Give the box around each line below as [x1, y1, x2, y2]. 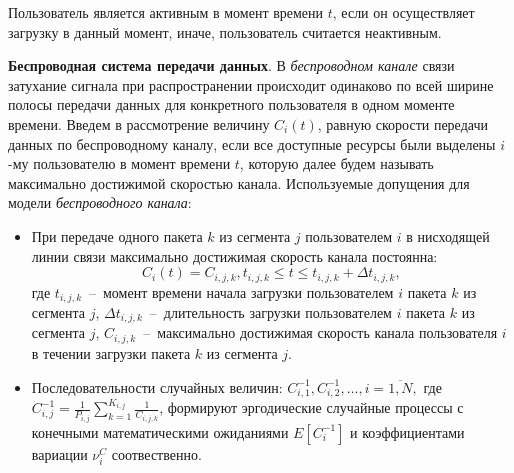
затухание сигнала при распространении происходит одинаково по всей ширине [8, 74, 494, 95]
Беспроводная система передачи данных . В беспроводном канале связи [8, 55, 455, 76]
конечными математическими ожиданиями [31, 421, 289, 442]
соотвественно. [111, 443, 202, 464]
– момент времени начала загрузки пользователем [89, 281, 394, 302]
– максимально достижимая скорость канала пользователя [143, 322, 498, 343]
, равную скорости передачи [317, 113, 488, 134]
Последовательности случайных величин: [31, 376, 283, 397]
